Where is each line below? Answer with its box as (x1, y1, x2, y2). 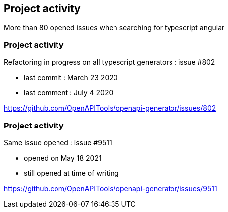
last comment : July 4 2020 (24, 88, 114, 97)
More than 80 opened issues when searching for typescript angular (4, 23, 225, 32)
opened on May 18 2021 (24, 153, 102, 162)
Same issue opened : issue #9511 (4, 138, 112, 147)
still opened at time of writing (24, 169, 119, 177)
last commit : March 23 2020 (24, 73, 118, 82)
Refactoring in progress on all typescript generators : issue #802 (4, 58, 215, 67)
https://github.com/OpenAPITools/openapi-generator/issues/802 (4, 104, 216, 113)
